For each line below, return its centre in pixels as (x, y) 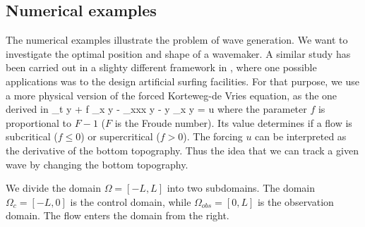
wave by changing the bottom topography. (97, 164)
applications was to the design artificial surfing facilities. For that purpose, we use (183, 81)
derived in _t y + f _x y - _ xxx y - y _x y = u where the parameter (156, 109)
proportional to (39, 122)
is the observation (295, 201)
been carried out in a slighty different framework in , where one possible (161, 67)
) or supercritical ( (120, 136)
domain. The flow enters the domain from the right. (118, 215)
